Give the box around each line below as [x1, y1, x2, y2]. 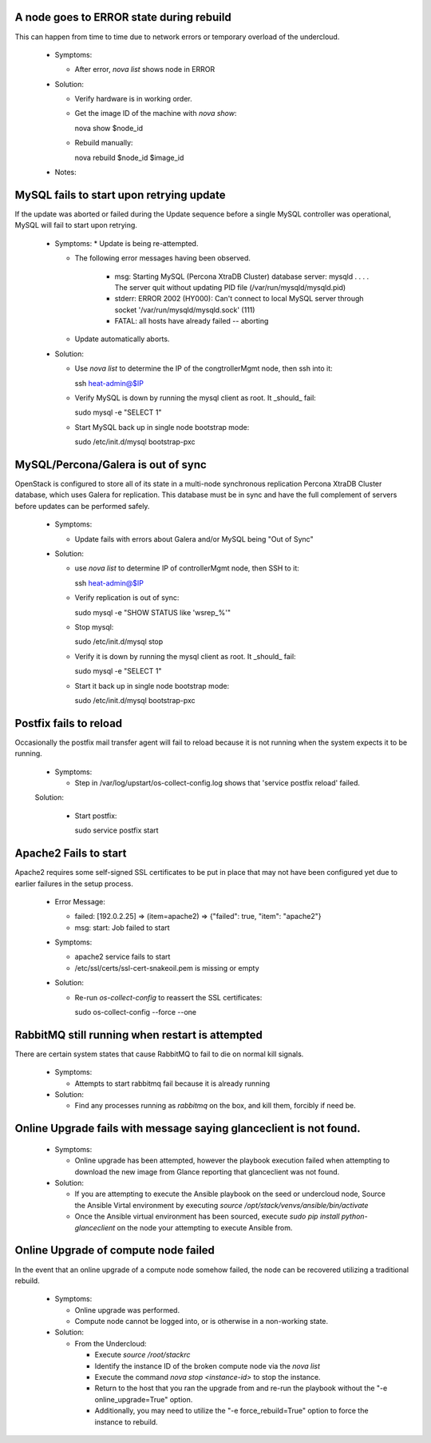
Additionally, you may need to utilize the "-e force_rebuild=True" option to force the [94, 1406, 369, 1416]
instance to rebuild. [94, 1417, 159, 1426]
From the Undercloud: [74, 1338, 147, 1348]
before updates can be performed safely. [14, 501, 150, 511]
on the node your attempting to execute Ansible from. [117, 1222, 293, 1232]
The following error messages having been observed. [74, 253, 251, 263]
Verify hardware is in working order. [74, 94, 192, 104]
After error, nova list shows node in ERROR [74, 65, 215, 74]
